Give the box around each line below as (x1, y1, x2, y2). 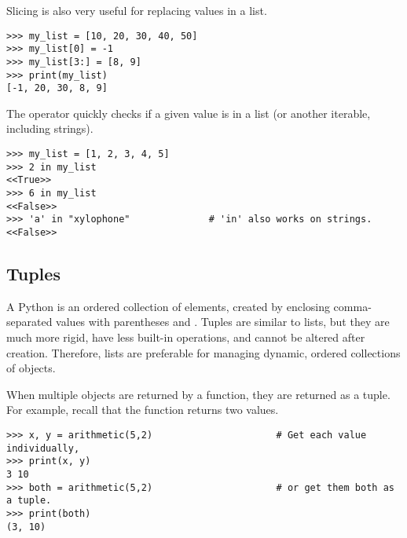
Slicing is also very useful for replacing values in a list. (6, 2, 267, 18)
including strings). (6, 120, 93, 137)
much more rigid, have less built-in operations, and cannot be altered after (6, 329, 365, 346)
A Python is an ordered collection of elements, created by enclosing (6, 298, 330, 314)
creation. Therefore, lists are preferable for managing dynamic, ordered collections (6, 344, 401, 360)
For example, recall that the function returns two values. (6, 401, 279, 418)
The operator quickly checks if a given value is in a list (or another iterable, (6, 104, 371, 121)
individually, (6, 442, 80, 454)
